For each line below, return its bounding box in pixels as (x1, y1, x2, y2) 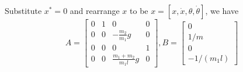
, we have (205, 5, 239, 16)
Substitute (5, 5, 42, 16)
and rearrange (70, 5, 120, 16)
